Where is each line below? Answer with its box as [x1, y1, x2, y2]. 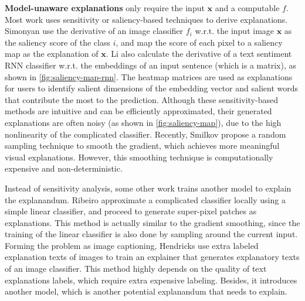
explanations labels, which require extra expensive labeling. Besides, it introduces [5, 273, 297, 286]
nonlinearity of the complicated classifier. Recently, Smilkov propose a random [5, 128, 286, 140]
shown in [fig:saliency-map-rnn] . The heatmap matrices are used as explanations [5, 70, 293, 83]
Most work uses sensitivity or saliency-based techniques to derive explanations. [5, 13, 288, 25]
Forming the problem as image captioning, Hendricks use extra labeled [5, 239, 259, 251]
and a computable [215, 2, 280, 13]
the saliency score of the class [5, 36, 110, 48]
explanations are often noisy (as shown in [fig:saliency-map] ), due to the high [5, 116, 282, 128]
